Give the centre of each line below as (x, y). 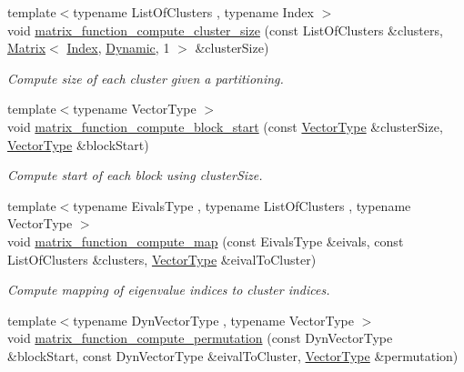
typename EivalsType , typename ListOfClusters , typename (242, 205)
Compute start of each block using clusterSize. (135, 175)
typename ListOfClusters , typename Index (193, 12)
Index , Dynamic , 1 (118, 48)
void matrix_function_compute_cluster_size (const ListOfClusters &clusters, (225, 30)
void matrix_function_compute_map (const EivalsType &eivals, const (206, 241)
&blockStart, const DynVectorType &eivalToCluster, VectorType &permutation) (233, 355)
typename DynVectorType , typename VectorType (213, 320)
